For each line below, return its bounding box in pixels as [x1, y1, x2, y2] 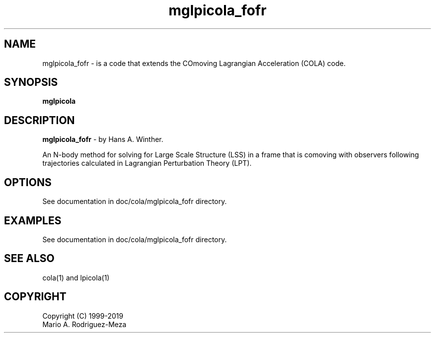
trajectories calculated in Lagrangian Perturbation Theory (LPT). [42, 159, 252, 168]
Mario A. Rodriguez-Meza [42, 320, 127, 329]
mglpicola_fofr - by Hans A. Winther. [42, 135, 163, 144]
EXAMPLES [4, 214, 62, 227]
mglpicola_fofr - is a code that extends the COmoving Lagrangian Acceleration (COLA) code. [42, 59, 346, 67]
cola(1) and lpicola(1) [42, 273, 110, 282]
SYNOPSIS [4, 76, 58, 89]
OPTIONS [4, 176, 52, 189]
